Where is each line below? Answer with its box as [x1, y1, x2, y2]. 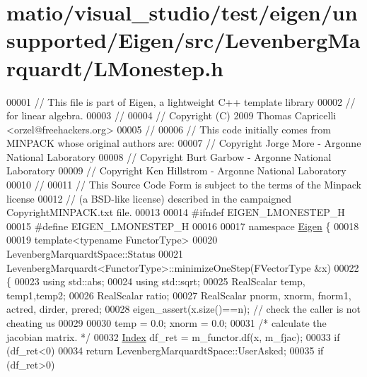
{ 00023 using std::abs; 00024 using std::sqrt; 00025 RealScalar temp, [6, 274, 305, 289]
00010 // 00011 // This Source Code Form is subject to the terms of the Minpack [6, 177, 361, 192]
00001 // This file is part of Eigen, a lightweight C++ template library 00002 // [6, 94, 356, 109]
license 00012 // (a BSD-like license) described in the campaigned [6, 191, 292, 205]
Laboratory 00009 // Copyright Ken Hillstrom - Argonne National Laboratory [6, 163, 346, 178]
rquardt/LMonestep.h [6, 53, 223, 82]
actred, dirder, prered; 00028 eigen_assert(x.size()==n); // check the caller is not [6, 301, 361, 316]
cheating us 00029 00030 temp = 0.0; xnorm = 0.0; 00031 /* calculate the [6, 316, 327, 330]
